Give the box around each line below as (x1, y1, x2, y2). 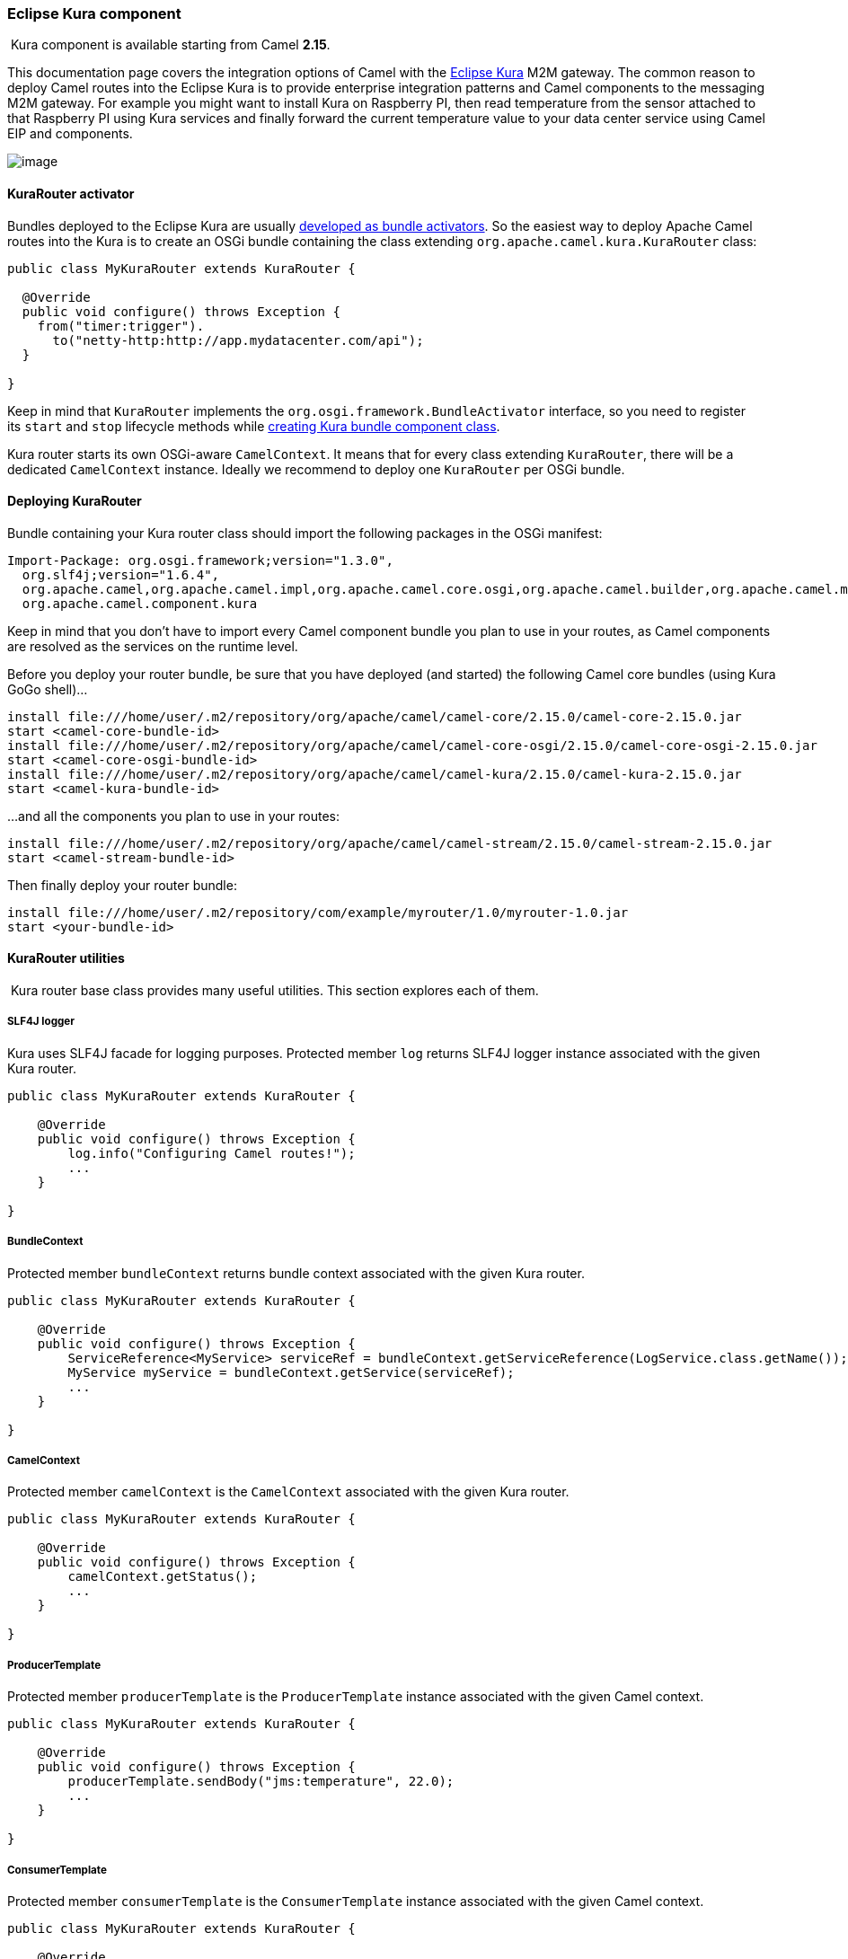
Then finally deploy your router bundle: (7, 877, 237, 893)
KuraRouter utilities (7, 950, 125, 966)
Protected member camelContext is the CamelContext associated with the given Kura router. (7, 1484, 570, 1500)
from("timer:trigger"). (37, 318, 205, 333)
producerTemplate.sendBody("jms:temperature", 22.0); (67, 1774, 455, 1789)
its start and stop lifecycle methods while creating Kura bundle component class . (7, 418, 500, 434)
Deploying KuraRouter (7, 493, 142, 509)
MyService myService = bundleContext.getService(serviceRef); (67, 1364, 515, 1380)
